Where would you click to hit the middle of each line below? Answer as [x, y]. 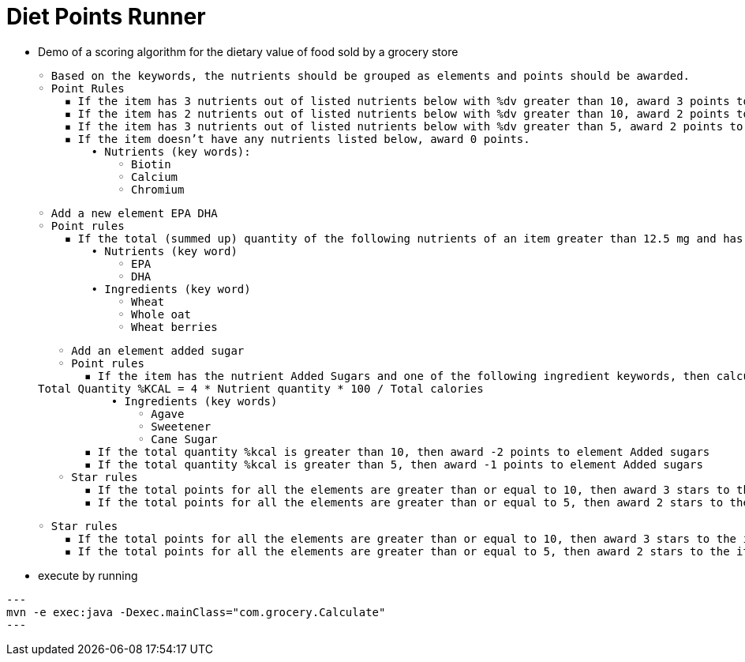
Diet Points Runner [106, 17]
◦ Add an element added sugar [151, 350]
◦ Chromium [151, 189]
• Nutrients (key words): [171, 151]
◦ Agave [161, 414]
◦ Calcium [148, 177]
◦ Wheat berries [168, 327]
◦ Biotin [144, 164]
